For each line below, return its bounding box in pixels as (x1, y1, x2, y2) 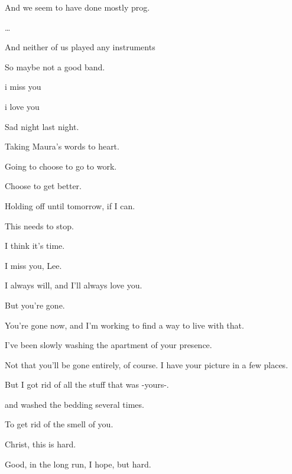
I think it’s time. (5, 239, 65, 252)
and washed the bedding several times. (5, 398, 144, 410)
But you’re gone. (5, 298, 65, 311)
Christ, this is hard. (5, 438, 76, 450)
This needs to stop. (5, 219, 74, 232)
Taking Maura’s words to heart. (5, 140, 119, 152)
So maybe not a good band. (5, 60, 105, 73)
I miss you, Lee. (5, 259, 62, 271)
